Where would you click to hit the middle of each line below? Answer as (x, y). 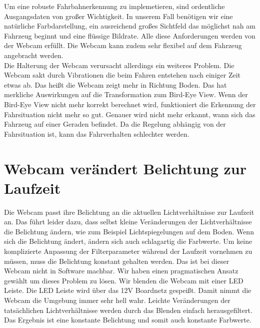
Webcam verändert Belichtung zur (125, 168)
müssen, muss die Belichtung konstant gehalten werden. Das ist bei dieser (117, 261)
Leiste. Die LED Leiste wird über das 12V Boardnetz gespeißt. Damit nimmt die (128, 290)
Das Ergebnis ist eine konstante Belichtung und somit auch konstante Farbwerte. (128, 320)
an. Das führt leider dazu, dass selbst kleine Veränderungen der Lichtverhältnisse (128, 222)
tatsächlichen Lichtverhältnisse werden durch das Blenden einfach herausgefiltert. (128, 310)
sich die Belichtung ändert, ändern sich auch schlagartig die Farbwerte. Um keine (128, 241)
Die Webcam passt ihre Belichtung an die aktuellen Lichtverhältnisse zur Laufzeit (129, 212)
